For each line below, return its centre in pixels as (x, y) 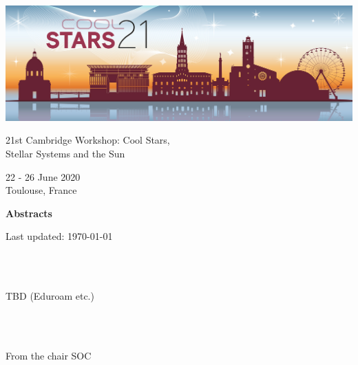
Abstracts (29, 213)
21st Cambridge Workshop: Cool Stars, (88, 140)
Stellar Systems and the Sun (65, 154)
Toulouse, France (41, 190)
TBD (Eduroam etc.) (50, 296)
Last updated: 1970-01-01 (59, 236)
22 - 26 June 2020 (43, 176)
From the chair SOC (49, 355)
